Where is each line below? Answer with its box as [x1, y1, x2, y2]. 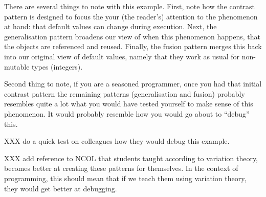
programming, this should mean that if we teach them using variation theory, [4, 172, 247, 183]
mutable [4, 61, 30, 72]
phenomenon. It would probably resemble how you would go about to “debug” [4, 108, 250, 119]
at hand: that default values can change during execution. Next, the [4, 21, 217, 32]
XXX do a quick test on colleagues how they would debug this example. [4, 136, 230, 146]
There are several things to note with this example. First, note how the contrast [4, 1, 255, 11]
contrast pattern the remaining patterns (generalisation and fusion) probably [4, 88, 245, 99]
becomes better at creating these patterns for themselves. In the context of [4, 163, 238, 173]
